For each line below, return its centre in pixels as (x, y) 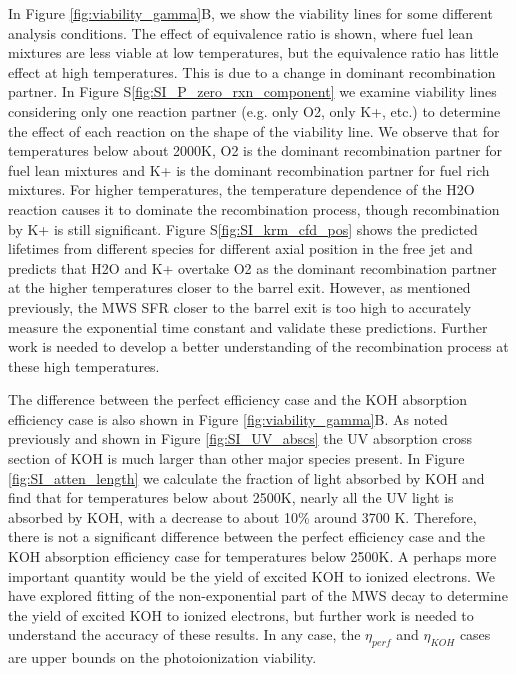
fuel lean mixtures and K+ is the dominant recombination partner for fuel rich (249, 169)
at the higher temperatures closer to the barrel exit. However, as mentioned (239, 287)
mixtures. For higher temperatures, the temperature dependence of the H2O (241, 189)
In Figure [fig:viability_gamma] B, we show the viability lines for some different (250, 13)
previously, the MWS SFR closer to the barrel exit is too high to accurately (240, 306)
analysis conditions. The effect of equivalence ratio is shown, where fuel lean (241, 32)
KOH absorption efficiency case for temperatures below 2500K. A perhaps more (252, 556)
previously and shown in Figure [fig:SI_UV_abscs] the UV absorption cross (240, 438)
